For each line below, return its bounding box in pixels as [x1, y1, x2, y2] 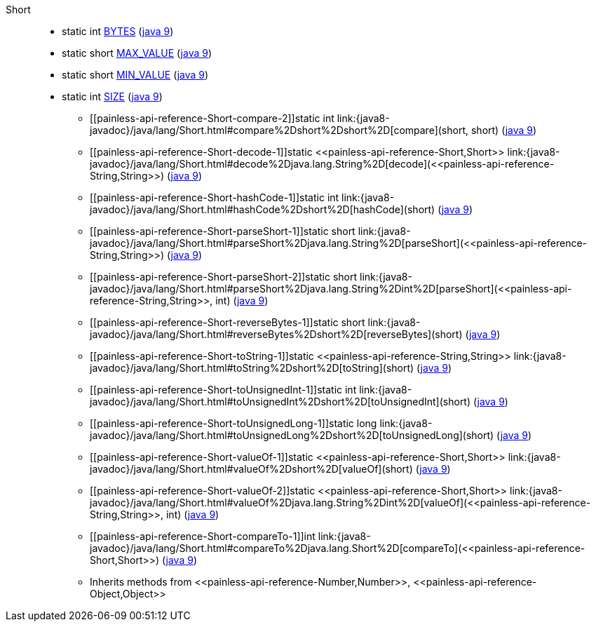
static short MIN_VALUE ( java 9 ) [62, 69, 209, 81]
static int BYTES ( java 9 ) [62, 25, 174, 37]
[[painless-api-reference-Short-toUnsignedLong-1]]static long [90, 417, 377, 429]
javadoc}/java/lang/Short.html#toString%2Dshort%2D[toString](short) [90, 362, 414, 374]
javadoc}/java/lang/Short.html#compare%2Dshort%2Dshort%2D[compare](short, [90, 124, 469, 136]
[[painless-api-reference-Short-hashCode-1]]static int [90, 191, 339, 203]
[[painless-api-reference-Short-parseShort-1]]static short [90, 225, 355, 237]
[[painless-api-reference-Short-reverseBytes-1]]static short [90, 316, 365, 328]
